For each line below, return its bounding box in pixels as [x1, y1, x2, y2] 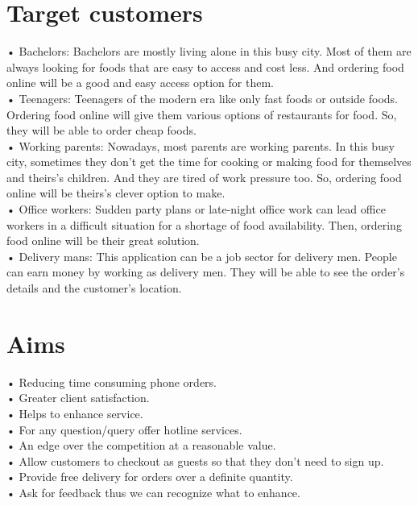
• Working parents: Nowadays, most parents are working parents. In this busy [6, 137, 395, 154]
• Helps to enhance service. [6, 404, 143, 421]
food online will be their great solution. [6, 232, 200, 249]
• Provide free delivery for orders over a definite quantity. [6, 468, 293, 485]
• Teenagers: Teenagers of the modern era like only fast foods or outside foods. [6, 89, 398, 106]
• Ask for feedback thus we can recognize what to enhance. [6, 483, 300, 500]
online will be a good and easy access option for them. [6, 74, 274, 91]
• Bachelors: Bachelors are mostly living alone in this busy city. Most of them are [6, 43, 412, 60]
